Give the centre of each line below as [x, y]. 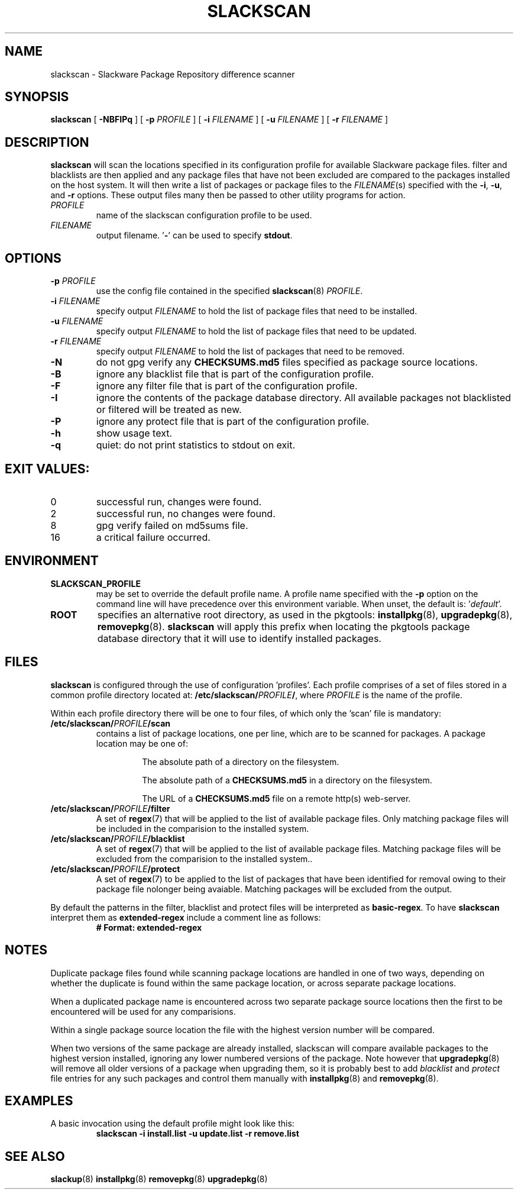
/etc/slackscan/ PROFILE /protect [115, 869]
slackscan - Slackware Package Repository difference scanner [173, 74]
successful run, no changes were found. [186, 513]
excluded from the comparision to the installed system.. [204, 859]
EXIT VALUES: [47, 469]
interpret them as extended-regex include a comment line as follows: [186, 917]
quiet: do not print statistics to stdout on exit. [196, 445]
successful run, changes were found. [179, 501]
